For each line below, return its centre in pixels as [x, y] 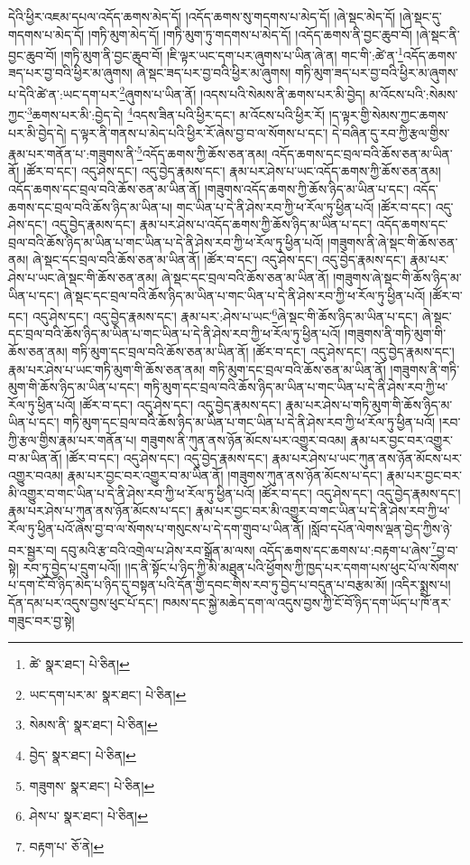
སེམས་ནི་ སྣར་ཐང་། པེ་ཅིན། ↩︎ [93, 725]
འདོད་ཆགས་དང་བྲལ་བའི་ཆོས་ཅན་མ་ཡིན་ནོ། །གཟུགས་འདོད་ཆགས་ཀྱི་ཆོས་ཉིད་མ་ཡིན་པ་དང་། [209, 188]
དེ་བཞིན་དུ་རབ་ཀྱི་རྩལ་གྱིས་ [391, 132]
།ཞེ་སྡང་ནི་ [438, 34]
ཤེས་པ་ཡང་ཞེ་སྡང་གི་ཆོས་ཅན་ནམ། [83, 277]
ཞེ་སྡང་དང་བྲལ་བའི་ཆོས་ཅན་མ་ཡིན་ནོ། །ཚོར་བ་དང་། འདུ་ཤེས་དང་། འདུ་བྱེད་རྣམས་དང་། [219, 260]
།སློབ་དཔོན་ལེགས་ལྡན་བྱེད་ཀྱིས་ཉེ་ [380, 528]
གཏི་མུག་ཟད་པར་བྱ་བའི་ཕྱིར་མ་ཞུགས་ [377, 73]
